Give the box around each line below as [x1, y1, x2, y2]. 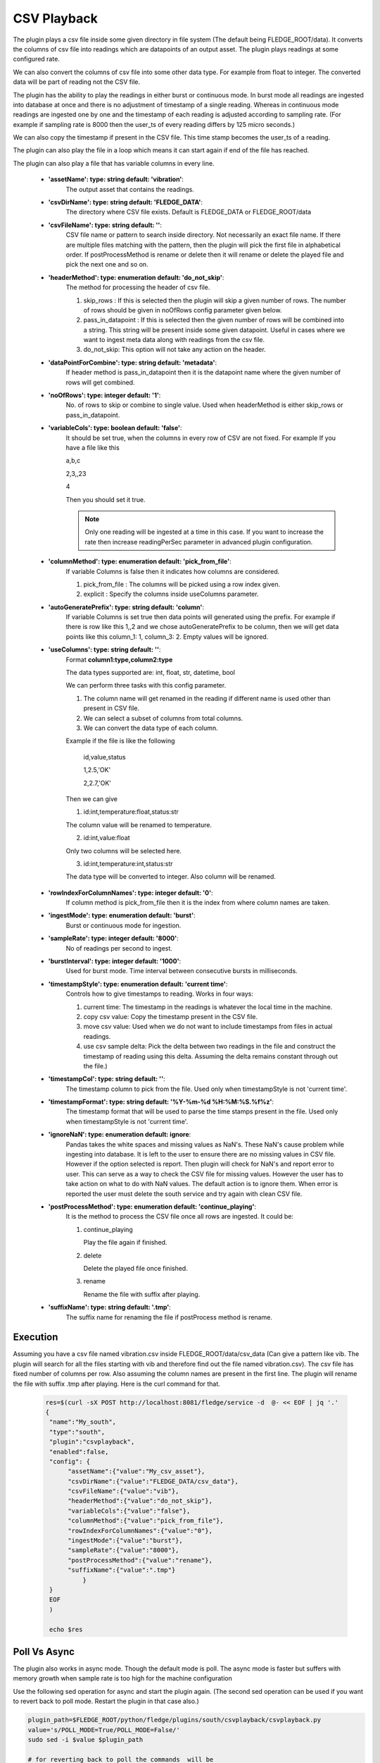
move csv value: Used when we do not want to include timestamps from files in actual [83, 1023, 333, 1031]
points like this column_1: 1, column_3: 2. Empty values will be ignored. [65, 632, 269, 641]
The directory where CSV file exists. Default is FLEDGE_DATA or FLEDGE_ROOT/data [65, 208, 312, 216]
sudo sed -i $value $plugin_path [27, 1735, 144, 1743]
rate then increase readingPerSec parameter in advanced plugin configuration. [84, 537, 313, 546]
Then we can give [65, 794, 118, 803]
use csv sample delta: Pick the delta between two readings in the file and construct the [83, 1042, 336, 1051]
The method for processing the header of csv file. [65, 283, 210, 292]
